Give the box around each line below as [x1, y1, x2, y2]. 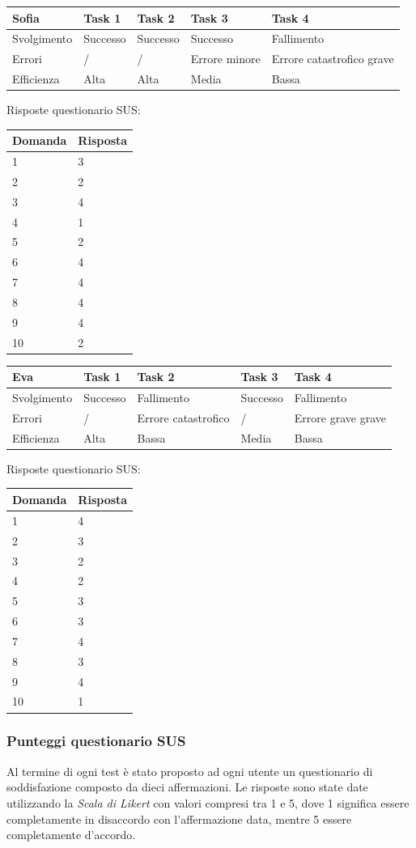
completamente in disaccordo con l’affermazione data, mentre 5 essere [6, 810, 352, 827]
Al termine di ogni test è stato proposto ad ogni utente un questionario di [6, 762, 373, 779]
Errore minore [190, 50, 261, 67]
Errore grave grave [294, 409, 386, 426]
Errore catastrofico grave [271, 50, 394, 67]
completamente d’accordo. [6, 826, 136, 843]
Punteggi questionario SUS [6, 731, 186, 751]
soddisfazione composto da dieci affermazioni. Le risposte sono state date [6, 778, 368, 795]
